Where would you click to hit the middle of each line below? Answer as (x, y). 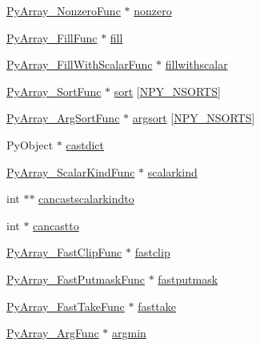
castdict (85, 144)
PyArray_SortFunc (54, 91)
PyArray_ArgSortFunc (63, 118)
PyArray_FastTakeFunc (66, 306)
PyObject (30, 144)
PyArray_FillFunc (52, 37)
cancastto (56, 225)
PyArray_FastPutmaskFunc (76, 278)
